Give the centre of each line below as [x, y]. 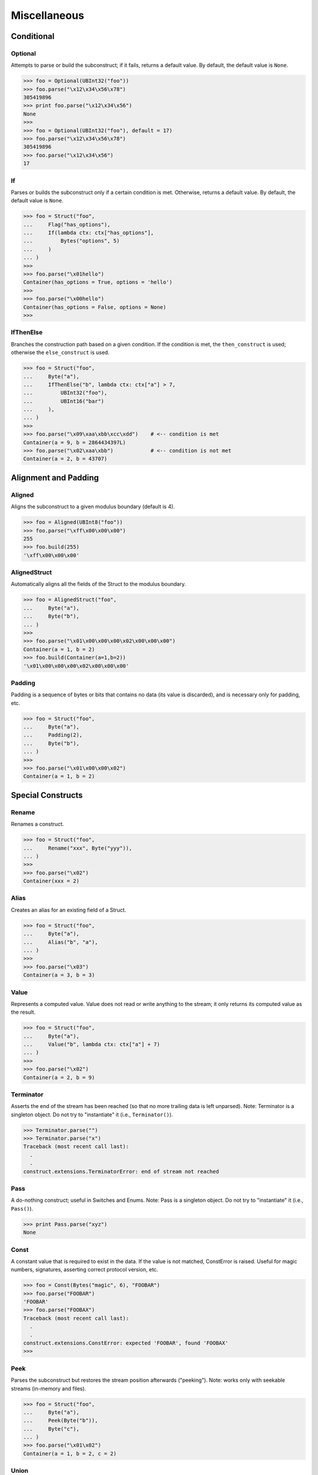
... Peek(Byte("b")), [61, 1421]
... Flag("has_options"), [67, 224]
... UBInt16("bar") [64, 401]
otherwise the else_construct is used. [60, 353]
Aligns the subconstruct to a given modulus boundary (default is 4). [93, 507]
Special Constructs [47, 795]
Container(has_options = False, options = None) [95, 307]
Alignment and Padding [55, 478]
